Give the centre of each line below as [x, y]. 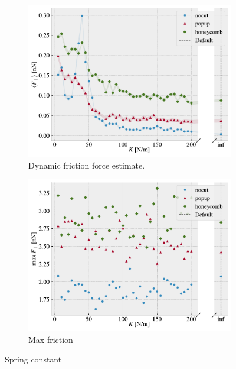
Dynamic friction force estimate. [87, 165]
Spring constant [33, 359]
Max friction [51, 339]
